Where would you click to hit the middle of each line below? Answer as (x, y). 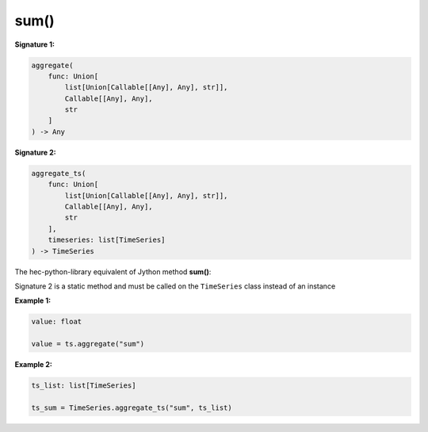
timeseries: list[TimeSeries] (107, 240)
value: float (57, 322)
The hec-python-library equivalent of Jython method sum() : (113, 271)
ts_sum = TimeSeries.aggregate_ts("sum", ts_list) (132, 407)
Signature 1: (35, 44)
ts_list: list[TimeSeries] (84, 386)
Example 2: (34, 365)
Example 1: (33, 300)
